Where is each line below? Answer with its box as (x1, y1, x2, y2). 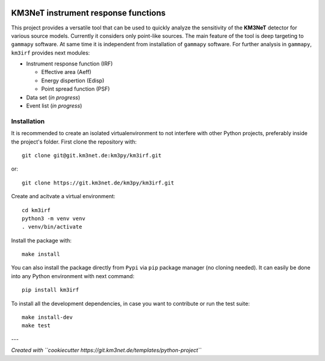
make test (22, 322, 51, 329)
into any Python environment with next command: (11, 272, 135, 279)
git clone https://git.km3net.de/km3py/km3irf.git (22, 179, 175, 186)
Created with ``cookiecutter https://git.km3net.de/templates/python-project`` (11, 347, 202, 354)
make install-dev (22, 314, 73, 321)
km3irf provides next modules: (11, 49, 90, 56)
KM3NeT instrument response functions (11, 8, 166, 18)
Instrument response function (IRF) (26, 60, 113, 67)
